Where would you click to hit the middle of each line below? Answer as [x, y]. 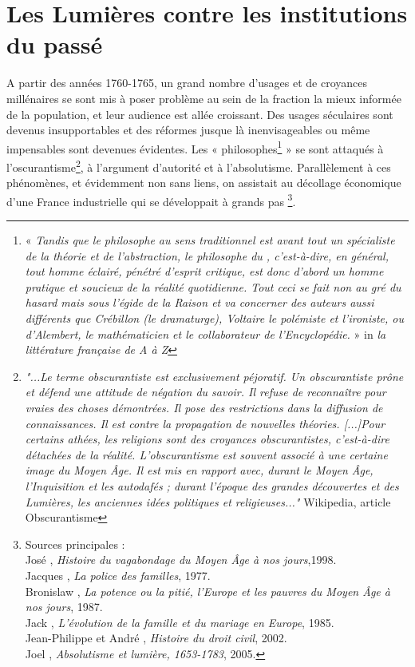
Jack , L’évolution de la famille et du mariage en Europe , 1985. [180, 622]
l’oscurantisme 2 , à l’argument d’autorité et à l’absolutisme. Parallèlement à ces [199, 165]
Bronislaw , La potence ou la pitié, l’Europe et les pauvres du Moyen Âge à [207, 591]
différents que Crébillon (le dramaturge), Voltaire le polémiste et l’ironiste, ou [215, 318]
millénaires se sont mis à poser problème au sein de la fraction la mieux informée [204, 98]
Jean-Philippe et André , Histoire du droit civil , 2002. [156, 638]
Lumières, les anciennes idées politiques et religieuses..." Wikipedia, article [208, 501]
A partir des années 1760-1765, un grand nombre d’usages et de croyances [187, 83]
